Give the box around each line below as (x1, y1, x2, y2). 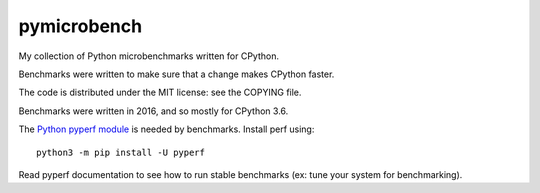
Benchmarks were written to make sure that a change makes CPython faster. (18, 68, 335, 80)
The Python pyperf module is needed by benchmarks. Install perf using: (18, 123, 315, 135)
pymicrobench (18, 15, 143, 37)
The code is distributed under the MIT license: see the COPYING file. (18, 86, 302, 99)
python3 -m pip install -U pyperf (36, 146, 205, 158)
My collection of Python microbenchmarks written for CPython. (18, 50, 280, 62)
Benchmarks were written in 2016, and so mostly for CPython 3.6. (18, 105, 289, 117)
